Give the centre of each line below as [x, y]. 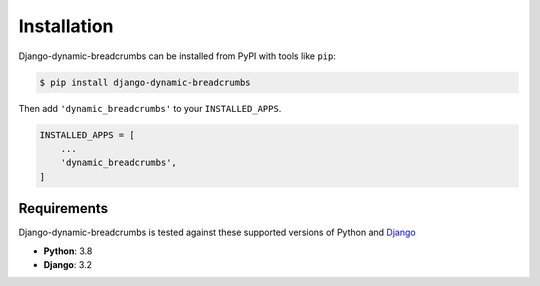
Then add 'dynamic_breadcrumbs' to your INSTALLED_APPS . [150, 108]
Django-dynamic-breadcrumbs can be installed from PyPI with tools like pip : [177, 56]
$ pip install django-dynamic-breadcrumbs [145, 82]
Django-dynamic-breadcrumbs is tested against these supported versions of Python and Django [217, 232]
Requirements [63, 208]
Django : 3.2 [68, 264]
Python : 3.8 [68, 251]
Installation [66, 26]
